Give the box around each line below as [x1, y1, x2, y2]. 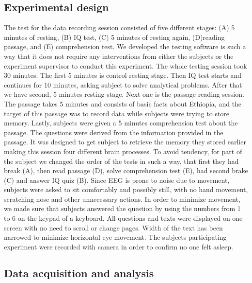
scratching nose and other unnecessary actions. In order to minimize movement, [4, 194, 240, 204]
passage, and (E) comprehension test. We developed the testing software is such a [4, 41, 246, 52]
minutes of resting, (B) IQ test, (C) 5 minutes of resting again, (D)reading [4, 32, 225, 42]
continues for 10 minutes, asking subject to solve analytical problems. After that [4, 79, 242, 89]
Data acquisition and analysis [4, 265, 154, 280]
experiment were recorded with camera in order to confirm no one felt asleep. [4, 241, 233, 251]
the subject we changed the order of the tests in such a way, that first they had [4, 156, 239, 166]
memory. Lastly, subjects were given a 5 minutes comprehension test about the [4, 118, 238, 128]
